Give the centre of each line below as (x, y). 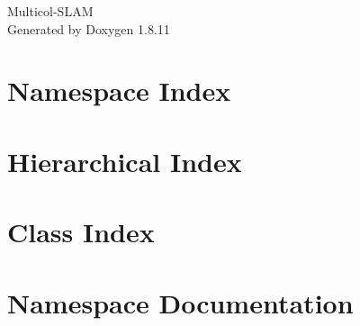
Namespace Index (119, 91)
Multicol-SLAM (50, 11)
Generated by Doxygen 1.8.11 (89, 28)
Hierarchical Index (125, 161)
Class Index (81, 232)
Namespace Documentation (180, 302)
